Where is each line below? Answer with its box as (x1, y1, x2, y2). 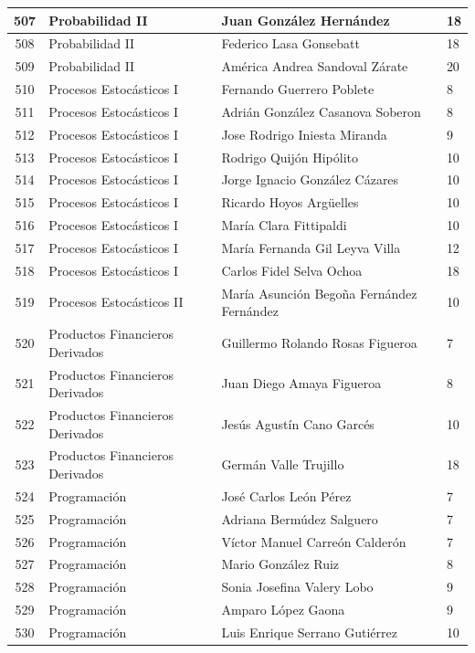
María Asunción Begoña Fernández (221, 283, 417, 302)
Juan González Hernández (221, 10, 390, 29)
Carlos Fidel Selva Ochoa (221, 260, 363, 279)
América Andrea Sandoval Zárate (221, 57, 408, 76)
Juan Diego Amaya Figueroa (221, 374, 382, 393)
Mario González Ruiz (221, 554, 340, 574)
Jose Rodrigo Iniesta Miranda (221, 124, 387, 143)
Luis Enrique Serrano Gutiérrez (221, 622, 397, 641)
